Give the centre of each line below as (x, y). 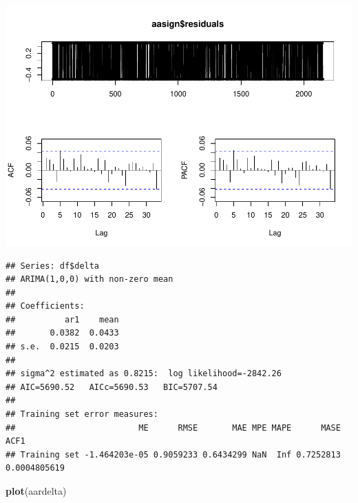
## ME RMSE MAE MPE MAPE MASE (173, 428)
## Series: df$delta (53, 266)
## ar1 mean (62, 319)
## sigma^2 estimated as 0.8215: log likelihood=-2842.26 (144, 374)
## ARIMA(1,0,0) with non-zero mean (89, 279)
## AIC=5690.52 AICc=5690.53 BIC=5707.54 (112, 387)
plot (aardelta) (36, 491)
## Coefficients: (45, 306)
